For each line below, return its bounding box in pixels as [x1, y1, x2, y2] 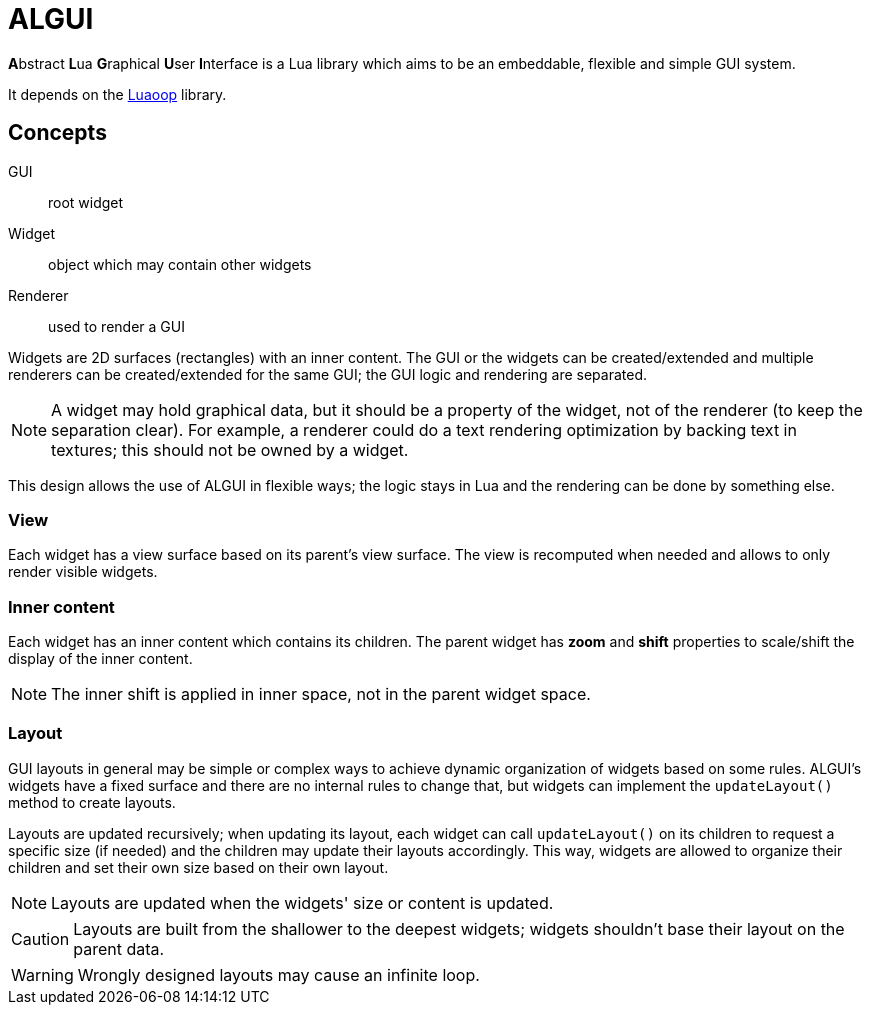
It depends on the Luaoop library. [8, 85, 227, 103]
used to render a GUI [48, 317, 185, 335]
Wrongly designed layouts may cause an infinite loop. [77, 964, 480, 985]
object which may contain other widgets [48, 255, 312, 273]
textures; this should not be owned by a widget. [51, 439, 409, 460]
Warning [11, 964, 74, 985]
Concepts [8, 120, 107, 146]
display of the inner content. [8, 650, 193, 668]
